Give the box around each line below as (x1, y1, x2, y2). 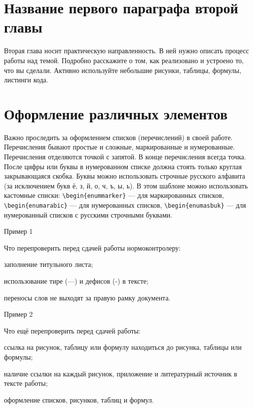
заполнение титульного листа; (4, 259, 93, 269)
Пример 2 (4, 309, 33, 319)
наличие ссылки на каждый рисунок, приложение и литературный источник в (4, 368, 237, 378)
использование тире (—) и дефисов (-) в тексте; (4, 276, 148, 286)
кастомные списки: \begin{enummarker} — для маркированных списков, (4, 190, 224, 200)
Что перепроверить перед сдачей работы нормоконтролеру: (4, 242, 181, 253)
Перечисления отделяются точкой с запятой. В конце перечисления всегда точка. (4, 151, 246, 161)
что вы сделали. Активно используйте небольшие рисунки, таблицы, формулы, (4, 65, 242, 75)
